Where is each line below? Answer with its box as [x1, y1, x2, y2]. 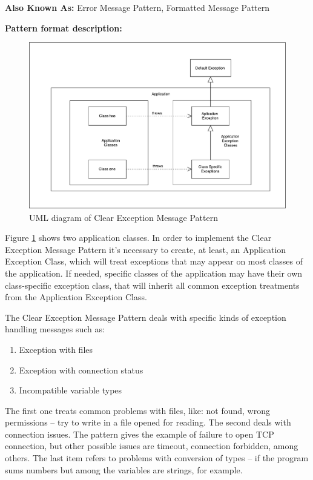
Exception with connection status [19, 363, 143, 376]
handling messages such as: [5, 323, 105, 335]
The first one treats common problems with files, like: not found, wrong [5, 404, 270, 416]
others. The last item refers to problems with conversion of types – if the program [5, 452, 309, 464]
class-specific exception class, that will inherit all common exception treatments [5, 278, 300, 291]
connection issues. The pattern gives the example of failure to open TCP [5, 427, 274, 440]
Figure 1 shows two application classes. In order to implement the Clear [5, 231, 272, 244]
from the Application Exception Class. [5, 291, 147, 303]
